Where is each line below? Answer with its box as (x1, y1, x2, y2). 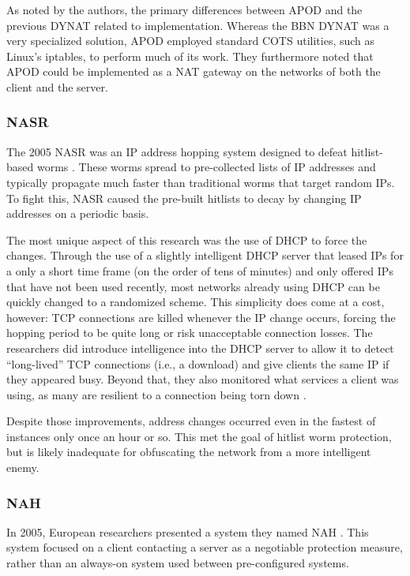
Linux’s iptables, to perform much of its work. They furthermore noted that (6, 47, 374, 64)
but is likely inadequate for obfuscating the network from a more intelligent (6, 443, 371, 460)
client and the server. (6, 78, 108, 95)
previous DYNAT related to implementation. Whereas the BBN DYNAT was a (6, 17, 389, 33)
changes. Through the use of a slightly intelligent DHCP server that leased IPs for (6, 247, 404, 264)
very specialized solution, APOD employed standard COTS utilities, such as (6, 32, 375, 49)
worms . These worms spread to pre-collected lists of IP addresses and (36, 159, 376, 175)
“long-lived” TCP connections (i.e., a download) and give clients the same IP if (6, 355, 389, 372)
